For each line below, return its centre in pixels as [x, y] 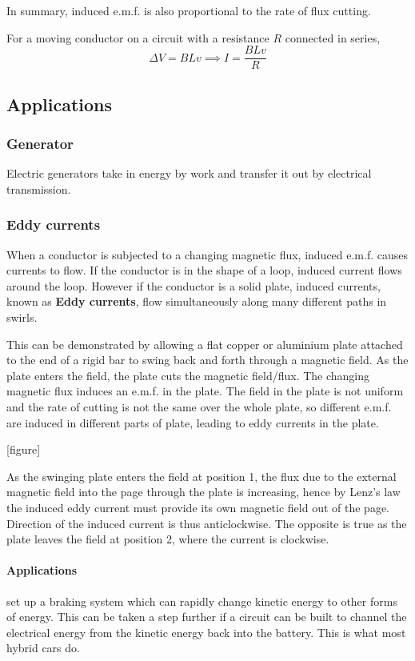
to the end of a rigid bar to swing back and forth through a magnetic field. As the [207, 360]
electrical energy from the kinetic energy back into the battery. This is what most [206, 632]
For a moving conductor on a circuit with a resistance [138, 37]
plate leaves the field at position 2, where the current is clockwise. [168, 539]
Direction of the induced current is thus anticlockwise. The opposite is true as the [207, 523]
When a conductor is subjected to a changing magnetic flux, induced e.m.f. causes [207, 254]
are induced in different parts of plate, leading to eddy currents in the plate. [193, 422]
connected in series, [333, 37]
